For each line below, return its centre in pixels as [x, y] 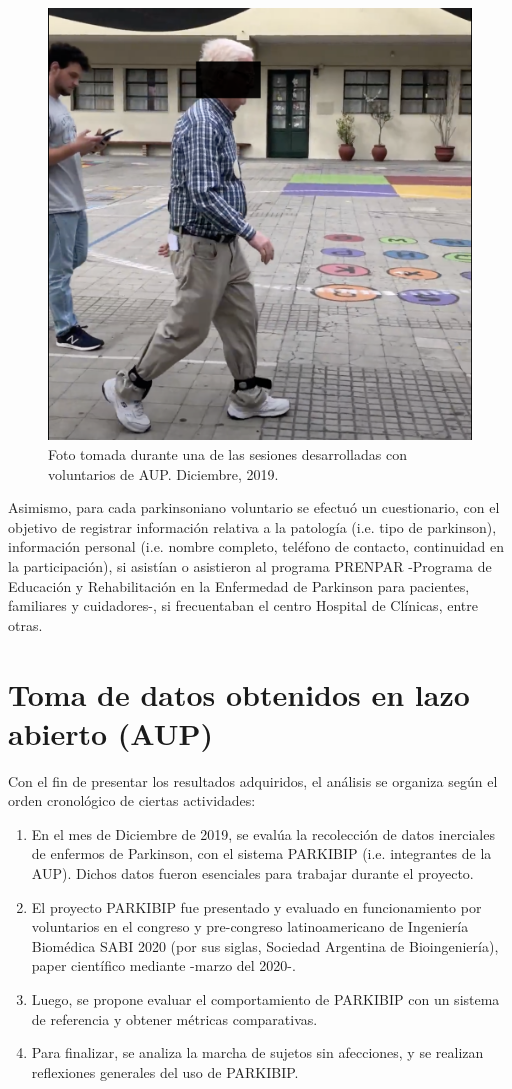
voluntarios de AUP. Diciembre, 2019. [163, 473]
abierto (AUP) [111, 732]
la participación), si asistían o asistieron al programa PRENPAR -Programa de [250, 566]
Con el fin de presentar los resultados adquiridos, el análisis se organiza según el [253, 780]
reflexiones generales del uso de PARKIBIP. [165, 1071]
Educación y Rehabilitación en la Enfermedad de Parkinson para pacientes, [239, 585]
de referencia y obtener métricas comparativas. [174, 1018]
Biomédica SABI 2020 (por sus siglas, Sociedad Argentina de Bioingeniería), [265, 945]
